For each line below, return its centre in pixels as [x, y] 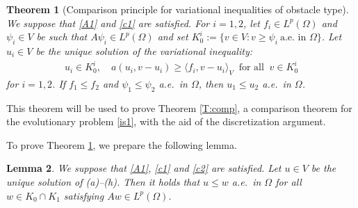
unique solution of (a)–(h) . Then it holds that [103, 182]
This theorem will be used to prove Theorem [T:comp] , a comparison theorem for [179, 107]
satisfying [84, 195]
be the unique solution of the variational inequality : [144, 50]
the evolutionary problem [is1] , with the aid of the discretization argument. [166, 121]
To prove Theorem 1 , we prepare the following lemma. [122, 144]
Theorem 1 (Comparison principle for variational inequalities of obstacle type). [178, 9]
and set [173, 37]
